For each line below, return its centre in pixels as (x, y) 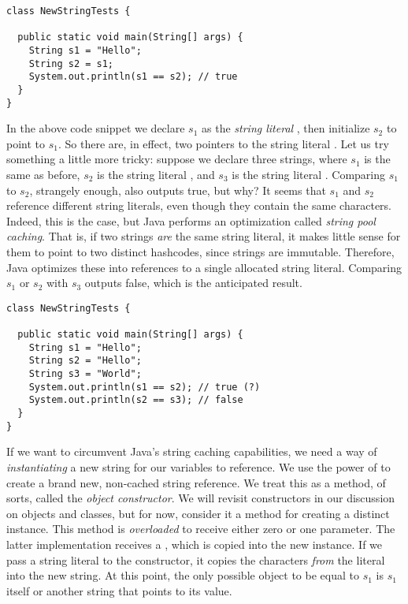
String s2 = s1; (71, 63)
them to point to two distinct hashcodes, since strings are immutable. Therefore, (200, 252)
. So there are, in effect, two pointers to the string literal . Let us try (223, 143)
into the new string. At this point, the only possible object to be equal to (183, 575)
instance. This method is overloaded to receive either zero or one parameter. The (201, 529)
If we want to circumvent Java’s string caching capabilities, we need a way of (192, 451)
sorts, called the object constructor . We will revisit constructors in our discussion (201, 498)
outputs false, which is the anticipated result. (193, 283)
